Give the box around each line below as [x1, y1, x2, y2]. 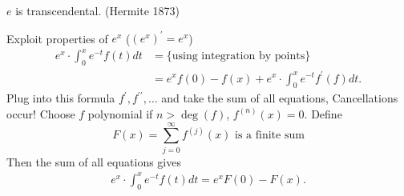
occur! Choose [6, 105, 75, 122]
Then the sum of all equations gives [6, 153, 181, 170]
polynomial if [87, 105, 153, 122]
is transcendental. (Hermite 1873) [15, 2, 180, 18]
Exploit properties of [6, 30, 108, 46]
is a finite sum [235, 130, 305, 142]
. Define [304, 105, 342, 122]
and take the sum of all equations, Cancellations [161, 90, 398, 106]
